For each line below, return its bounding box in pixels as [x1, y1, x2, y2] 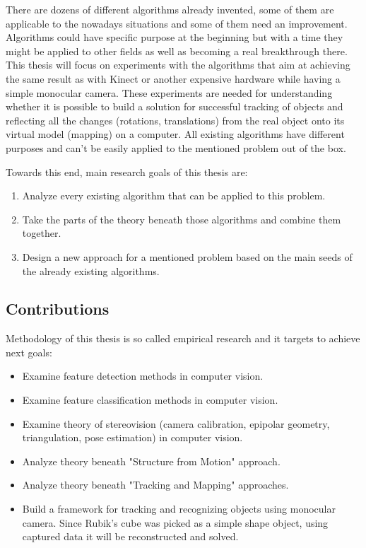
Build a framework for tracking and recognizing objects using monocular [22, 501, 336, 516]
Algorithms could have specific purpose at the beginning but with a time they [6, 30, 343, 45]
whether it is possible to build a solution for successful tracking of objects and [6, 99, 343, 114]
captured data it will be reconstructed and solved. [22, 529, 239, 544]
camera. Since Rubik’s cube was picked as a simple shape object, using [22, 515, 329, 530]
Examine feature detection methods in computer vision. [22, 368, 264, 383]
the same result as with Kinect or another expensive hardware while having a [6, 71, 341, 86]
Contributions [6, 298, 110, 320]
